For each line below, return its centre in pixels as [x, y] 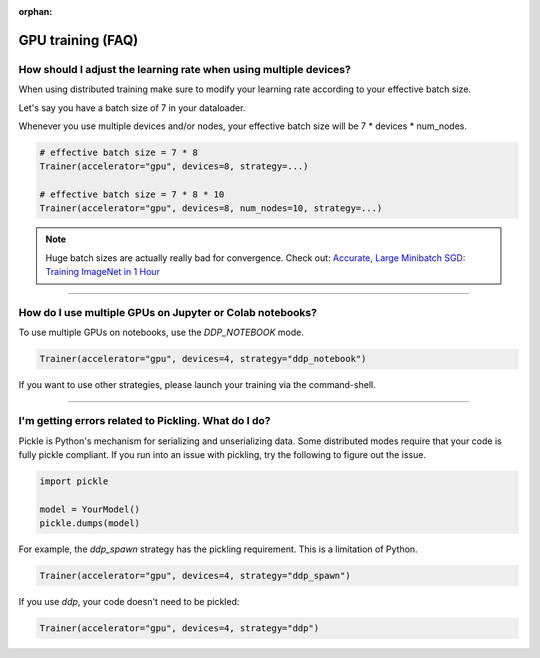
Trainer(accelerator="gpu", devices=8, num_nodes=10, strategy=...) [211, 208]
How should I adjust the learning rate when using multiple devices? [185, 69]
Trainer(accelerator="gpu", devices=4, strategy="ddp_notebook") [203, 359]
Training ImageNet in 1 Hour [102, 272]
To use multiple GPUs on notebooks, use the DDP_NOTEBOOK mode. [161, 332]
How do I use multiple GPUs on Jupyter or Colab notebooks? [167, 313]
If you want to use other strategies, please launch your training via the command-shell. [197, 385]
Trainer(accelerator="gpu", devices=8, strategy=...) [174, 166]
